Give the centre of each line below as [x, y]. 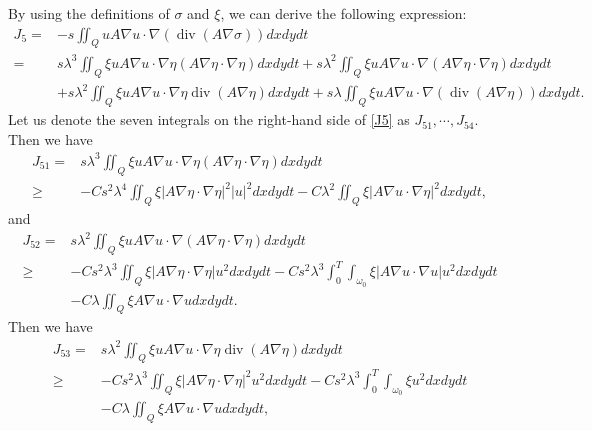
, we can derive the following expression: [343, 13]
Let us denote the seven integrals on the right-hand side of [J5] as [209, 119]
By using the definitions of [89, 13]
